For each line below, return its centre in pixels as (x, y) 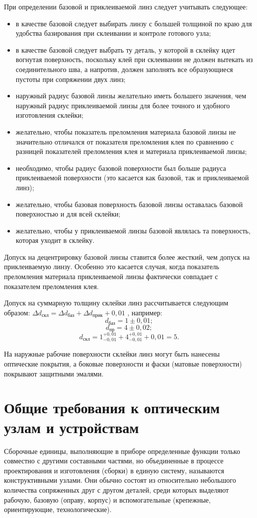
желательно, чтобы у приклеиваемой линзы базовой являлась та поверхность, (133, 230)
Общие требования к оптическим (112, 407)
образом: (17, 312)
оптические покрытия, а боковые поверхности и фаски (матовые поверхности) (123, 364)
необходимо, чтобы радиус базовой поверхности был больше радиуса (121, 168)
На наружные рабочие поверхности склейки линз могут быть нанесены (112, 354)
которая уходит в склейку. (55, 240)
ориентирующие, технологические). (58, 509)
